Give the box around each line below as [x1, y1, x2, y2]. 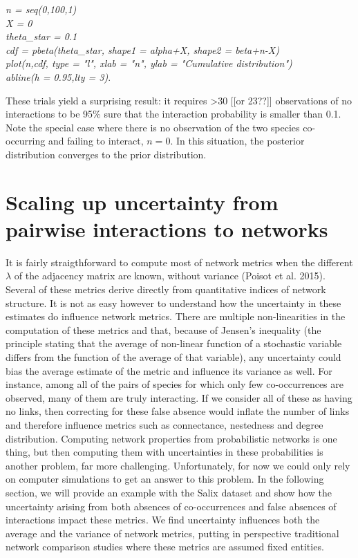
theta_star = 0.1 [6, 29, 77, 44]
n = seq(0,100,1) [6, 2, 77, 16]
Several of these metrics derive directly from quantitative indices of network [6, 282, 326, 297]
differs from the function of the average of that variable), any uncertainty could [6, 350, 341, 364]
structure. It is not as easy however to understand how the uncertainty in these [6, 295, 341, 310]
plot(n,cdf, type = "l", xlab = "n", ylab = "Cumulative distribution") [6, 56, 292, 71]
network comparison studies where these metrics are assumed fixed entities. [6, 539, 324, 554]
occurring [6, 133, 46, 148]
